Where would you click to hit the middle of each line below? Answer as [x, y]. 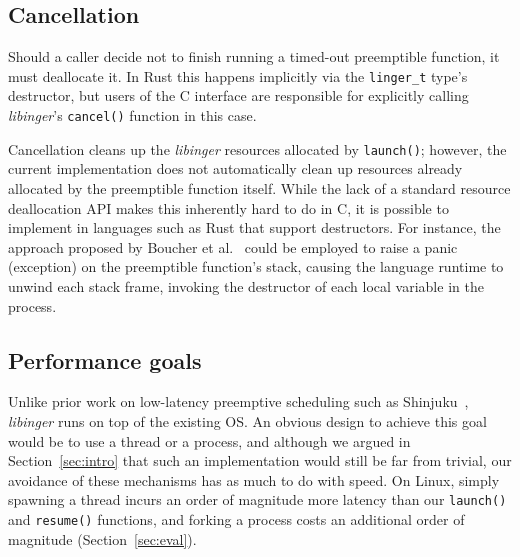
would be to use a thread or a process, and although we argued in [209, 440]
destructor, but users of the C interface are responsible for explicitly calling [238, 95]
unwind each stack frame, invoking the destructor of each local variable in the [246, 285]
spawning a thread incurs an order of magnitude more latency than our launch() [257, 499]
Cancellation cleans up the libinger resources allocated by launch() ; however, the [257, 148]
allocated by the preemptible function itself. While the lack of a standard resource [259, 187]
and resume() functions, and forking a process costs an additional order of [236, 518]
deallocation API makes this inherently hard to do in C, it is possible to [228, 207]
